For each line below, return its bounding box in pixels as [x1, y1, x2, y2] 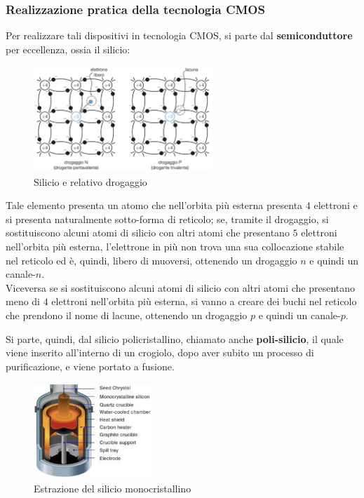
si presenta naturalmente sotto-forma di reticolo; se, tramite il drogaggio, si [6, 211, 329, 226]
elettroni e [314, 198, 358, 213]
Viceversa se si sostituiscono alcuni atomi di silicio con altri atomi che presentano [6, 280, 356, 295]
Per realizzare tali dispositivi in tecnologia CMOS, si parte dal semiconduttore [6, 28, 353, 43]
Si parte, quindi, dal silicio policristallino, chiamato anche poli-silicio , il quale [6, 331, 344, 346]
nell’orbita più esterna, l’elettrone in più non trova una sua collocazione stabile [6, 239, 344, 254]
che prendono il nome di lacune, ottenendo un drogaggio [6, 308, 248, 323]
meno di [6, 294, 40, 309]
